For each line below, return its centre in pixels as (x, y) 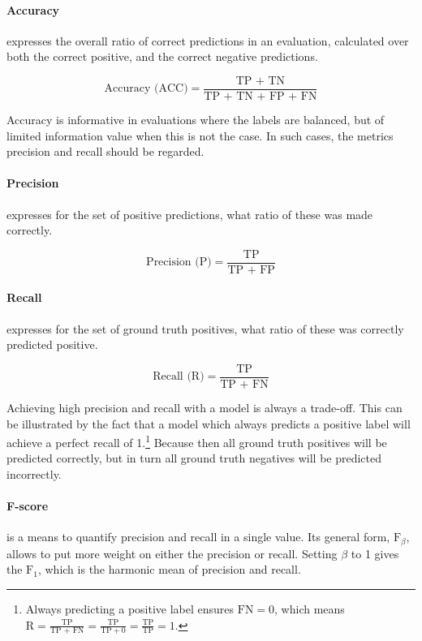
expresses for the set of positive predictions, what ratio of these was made (190, 214)
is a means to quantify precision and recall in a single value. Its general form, (198, 537)
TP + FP (251, 270)
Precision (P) (179, 262)
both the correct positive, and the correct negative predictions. (162, 56)
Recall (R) (179, 377)
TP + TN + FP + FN (261, 97)
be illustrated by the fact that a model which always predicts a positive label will (209, 423)
